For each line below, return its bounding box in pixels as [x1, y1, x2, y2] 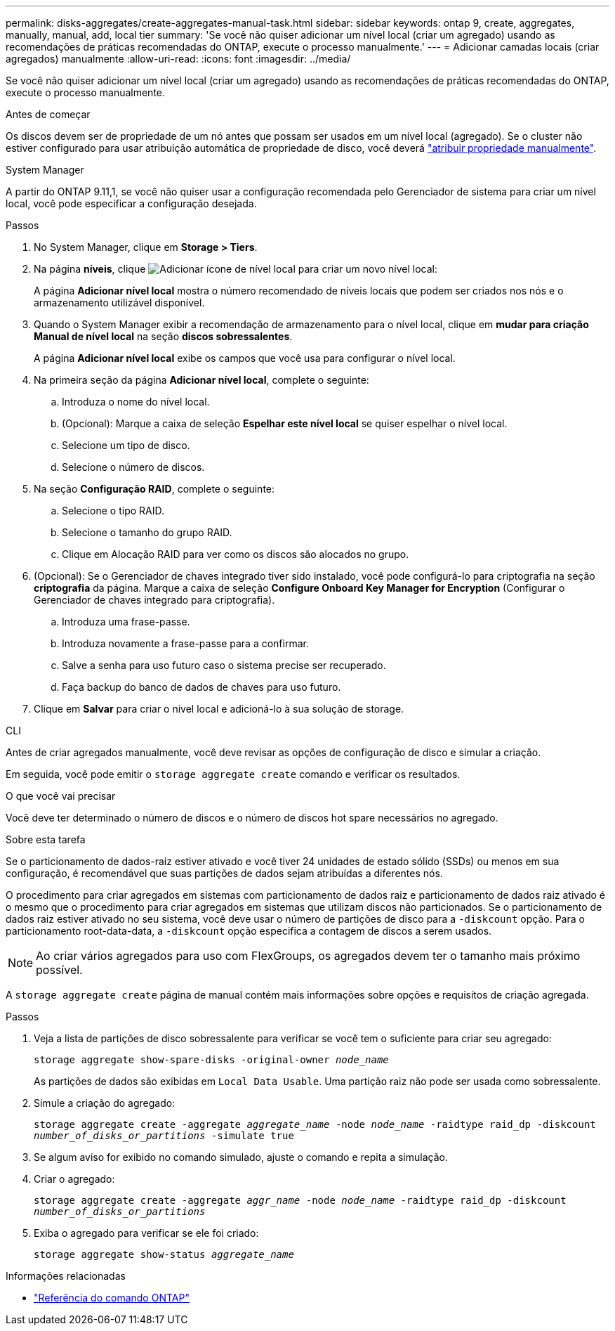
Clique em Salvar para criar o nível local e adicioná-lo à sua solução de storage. [34, 703, 404, 715]
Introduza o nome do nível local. [62, 396, 210, 408]
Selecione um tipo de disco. [62, 439, 190, 451]
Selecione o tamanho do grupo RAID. [62, 526, 232, 538]
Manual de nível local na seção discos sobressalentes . [34, 330, 293, 342]
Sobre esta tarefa [6, 833, 86, 845]
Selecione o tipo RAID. [62, 505, 165, 517]
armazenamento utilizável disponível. [34, 297, 205, 309]
